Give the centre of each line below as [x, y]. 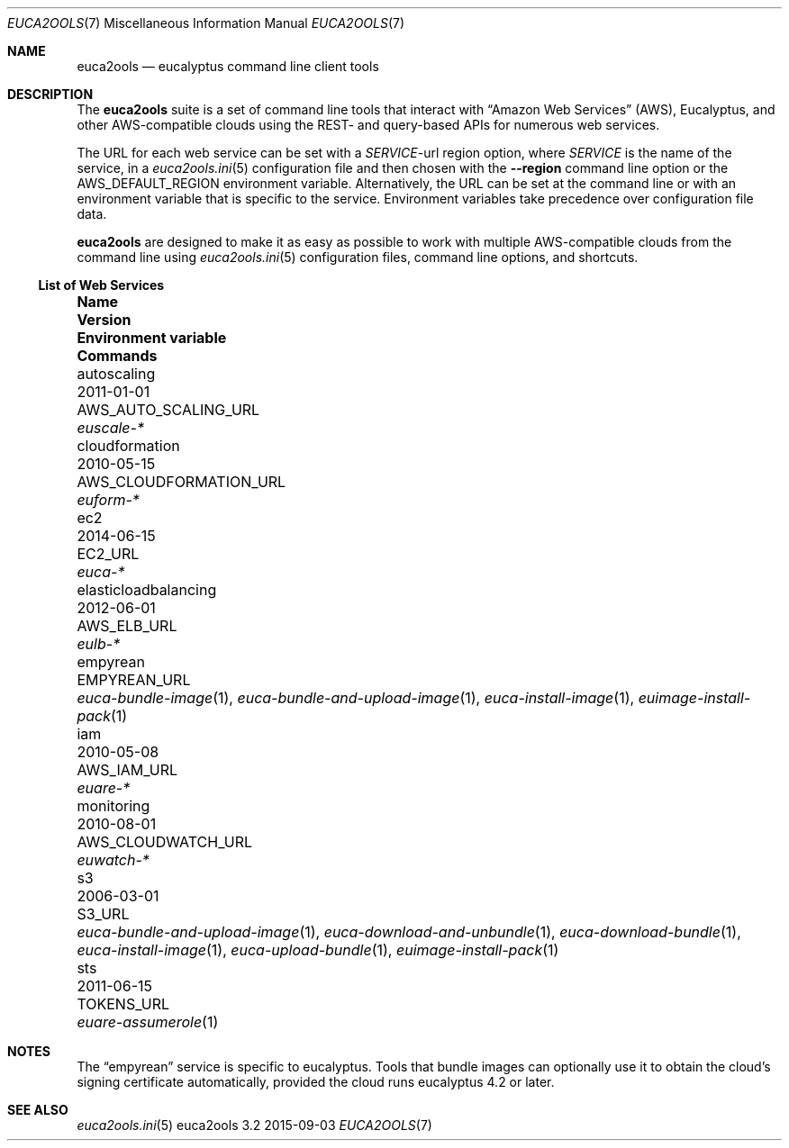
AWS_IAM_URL [127, 770]
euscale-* [110, 428]
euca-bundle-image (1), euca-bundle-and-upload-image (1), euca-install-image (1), [356, 698]
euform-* [108, 500]
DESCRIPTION [50, 94]
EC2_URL [108, 554]
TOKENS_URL [123, 1004]
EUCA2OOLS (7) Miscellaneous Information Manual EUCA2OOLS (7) [206, 23]
